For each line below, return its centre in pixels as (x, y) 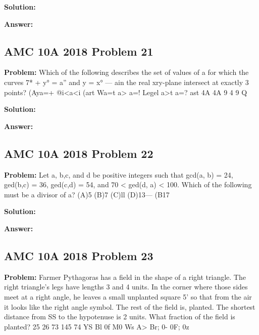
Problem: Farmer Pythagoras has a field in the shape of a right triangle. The (125, 277)
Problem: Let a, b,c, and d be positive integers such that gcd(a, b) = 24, (119, 174)
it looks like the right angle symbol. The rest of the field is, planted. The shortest (130, 306)
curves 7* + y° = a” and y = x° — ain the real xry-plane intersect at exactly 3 (126, 82)
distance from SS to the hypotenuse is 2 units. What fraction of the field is (120, 317)
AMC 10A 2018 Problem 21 (79, 51)
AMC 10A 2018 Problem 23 (79, 255)
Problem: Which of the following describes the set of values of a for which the (126, 72)
